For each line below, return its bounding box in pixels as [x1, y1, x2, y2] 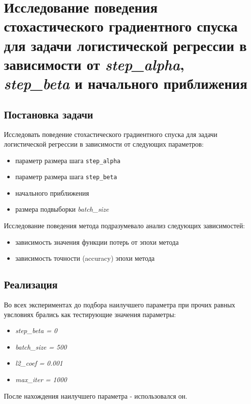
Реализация [4, 277, 58, 292]
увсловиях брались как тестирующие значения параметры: [4, 309, 176, 319]
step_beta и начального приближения [4, 73, 248, 93]
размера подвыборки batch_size [15, 204, 109, 214]
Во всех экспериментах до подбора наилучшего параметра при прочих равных [4, 300, 235, 309]
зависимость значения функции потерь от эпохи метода [15, 236, 179, 247]
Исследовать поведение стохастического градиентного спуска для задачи [4, 129, 218, 139]
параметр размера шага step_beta [15, 171, 117, 182]
